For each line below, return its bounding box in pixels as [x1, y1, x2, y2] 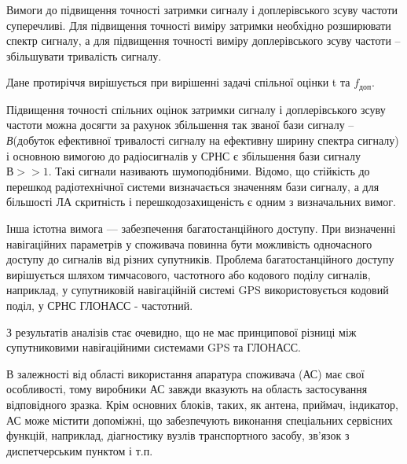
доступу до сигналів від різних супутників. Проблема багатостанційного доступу [6, 251, 394, 267]
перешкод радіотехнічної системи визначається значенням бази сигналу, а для [6, 178, 379, 194]
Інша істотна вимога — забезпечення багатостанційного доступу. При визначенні [6, 219, 396, 236]
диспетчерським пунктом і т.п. [6, 442, 153, 458]
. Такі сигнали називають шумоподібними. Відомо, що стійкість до [48, 163, 370, 179]
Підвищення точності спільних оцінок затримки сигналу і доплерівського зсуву [6, 101, 386, 117]
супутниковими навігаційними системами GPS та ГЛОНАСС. [6, 339, 301, 355]
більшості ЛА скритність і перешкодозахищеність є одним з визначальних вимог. [6, 193, 396, 210]
